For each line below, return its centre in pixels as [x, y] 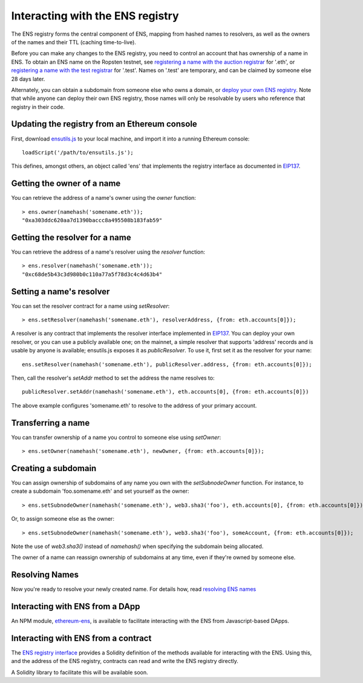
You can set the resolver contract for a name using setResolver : [90, 306]
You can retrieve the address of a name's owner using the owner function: [104, 198]
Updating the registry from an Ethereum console [104, 124]
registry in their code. [38, 107]
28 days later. [28, 79]
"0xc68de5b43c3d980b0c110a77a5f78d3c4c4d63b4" [92, 274]
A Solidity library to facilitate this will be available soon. [80, 672]
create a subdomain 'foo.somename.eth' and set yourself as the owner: [100, 491]
